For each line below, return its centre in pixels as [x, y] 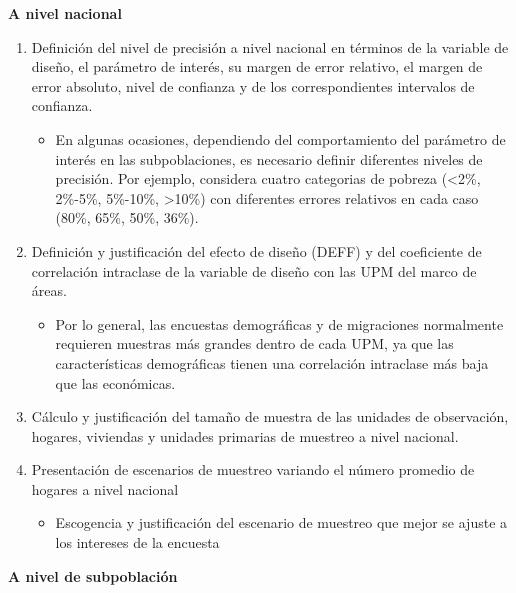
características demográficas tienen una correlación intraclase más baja [272, 362]
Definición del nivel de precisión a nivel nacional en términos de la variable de [270, 46]
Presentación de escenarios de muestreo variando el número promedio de [253, 469]
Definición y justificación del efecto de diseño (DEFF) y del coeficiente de [256, 250]
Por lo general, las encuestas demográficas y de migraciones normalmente [279, 323]
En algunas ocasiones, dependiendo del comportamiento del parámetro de [280, 138]
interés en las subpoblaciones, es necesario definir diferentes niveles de [269, 158]
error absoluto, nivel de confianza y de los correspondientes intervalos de [253, 85]
